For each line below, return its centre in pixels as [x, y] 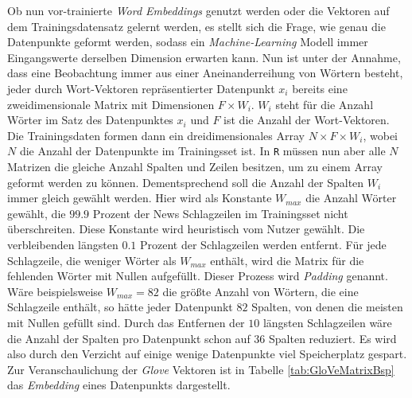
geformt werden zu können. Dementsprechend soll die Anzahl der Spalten [186, 182]
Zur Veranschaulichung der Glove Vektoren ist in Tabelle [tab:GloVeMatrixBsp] [201, 369]
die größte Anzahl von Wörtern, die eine [260, 291]
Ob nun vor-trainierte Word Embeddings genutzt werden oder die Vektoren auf [198, 10]
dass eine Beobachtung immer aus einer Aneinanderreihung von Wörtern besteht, [205, 73]
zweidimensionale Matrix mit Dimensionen [111, 104]
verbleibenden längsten [63, 244]
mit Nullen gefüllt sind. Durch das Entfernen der [126, 322]
